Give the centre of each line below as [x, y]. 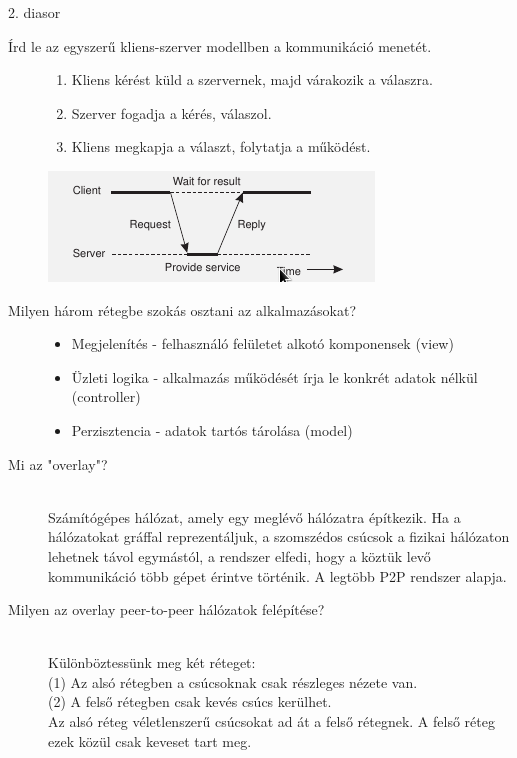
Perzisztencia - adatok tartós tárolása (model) [212, 429]
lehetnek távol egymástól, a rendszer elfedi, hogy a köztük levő [239, 555]
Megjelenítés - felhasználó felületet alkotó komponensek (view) [262, 343]
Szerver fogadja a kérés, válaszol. [171, 112]
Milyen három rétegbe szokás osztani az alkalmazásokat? [182, 309]
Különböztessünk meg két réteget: [152, 662]
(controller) [106, 396]
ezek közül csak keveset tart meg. [150, 740]
